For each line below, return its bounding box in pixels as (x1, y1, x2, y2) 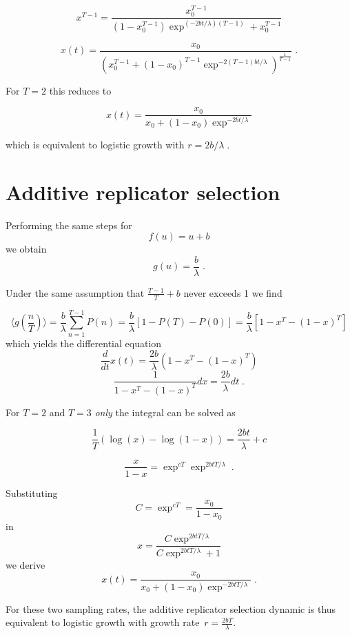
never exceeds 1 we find (183, 285, 282, 300)
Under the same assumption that (6, 285, 145, 300)
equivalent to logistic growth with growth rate (6, 615, 200, 629)
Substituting (6, 485, 58, 500)
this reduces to (49, 83, 112, 97)
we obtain (6, 242, 47, 256)
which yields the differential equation (6, 335, 162, 350)
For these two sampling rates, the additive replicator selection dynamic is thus (6, 601, 336, 616)
